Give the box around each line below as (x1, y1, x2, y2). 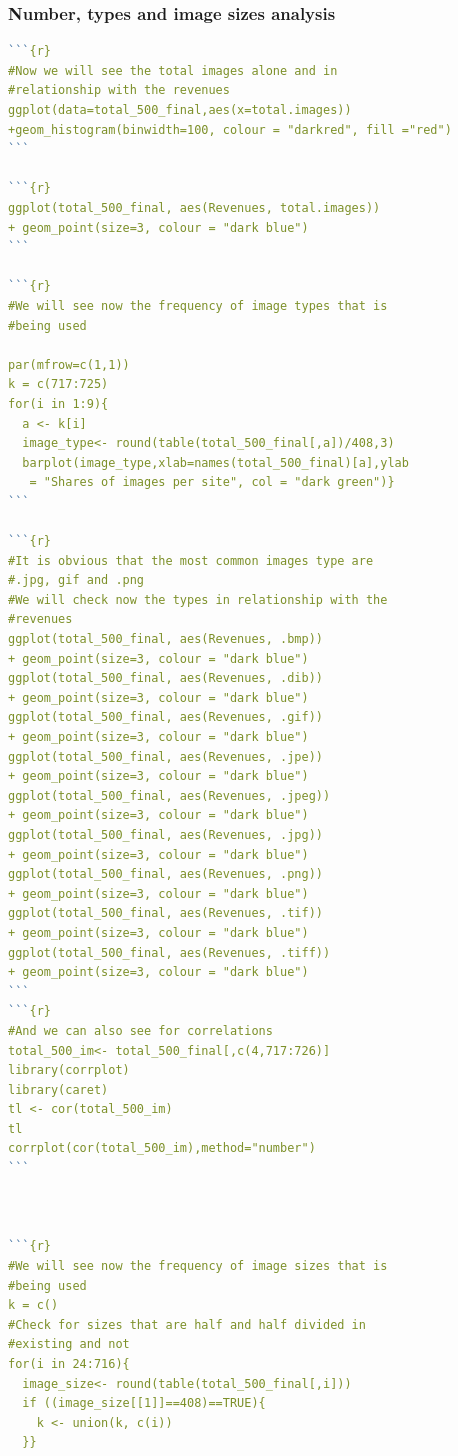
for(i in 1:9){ (8, 396, 109, 411)
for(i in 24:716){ (8, 1357, 130, 1371)
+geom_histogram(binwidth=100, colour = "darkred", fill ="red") (8, 122, 452, 137)
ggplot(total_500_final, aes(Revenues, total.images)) (8, 200, 381, 215)
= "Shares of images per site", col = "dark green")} (29, 475, 395, 490)
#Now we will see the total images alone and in (8, 63, 338, 78)
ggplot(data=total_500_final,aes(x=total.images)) (8, 103, 352, 117)
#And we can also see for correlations (8, 1023, 273, 1038)
